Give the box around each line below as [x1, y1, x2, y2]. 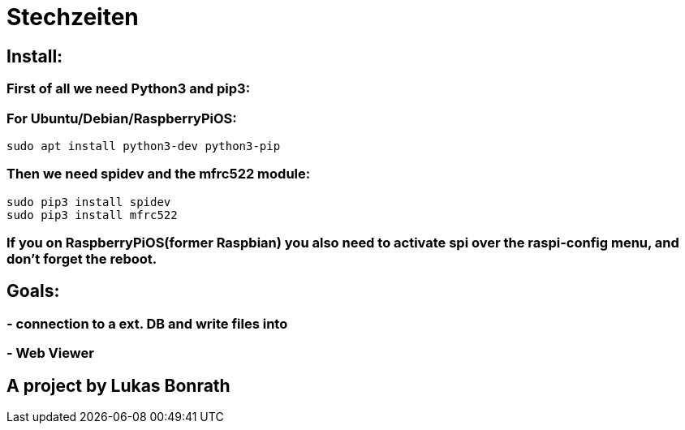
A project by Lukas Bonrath [6, 375, 230, 396]
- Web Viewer [6, 345, 94, 362]
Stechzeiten [6, 3, 139, 31]
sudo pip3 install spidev [6, 195, 171, 209]
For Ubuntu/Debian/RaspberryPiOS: [6, 110, 237, 127]
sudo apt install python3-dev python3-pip [6, 139, 281, 153]
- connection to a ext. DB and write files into [6, 315, 288, 332]
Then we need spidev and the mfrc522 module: [6, 166, 311, 183]
